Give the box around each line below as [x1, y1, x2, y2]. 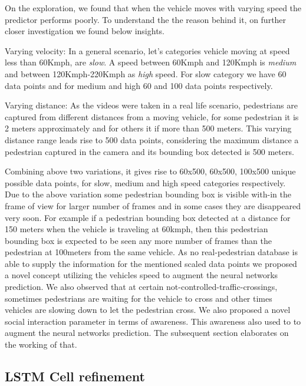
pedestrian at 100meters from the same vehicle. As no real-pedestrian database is [5, 246, 298, 258]
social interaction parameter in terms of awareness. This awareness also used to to [5, 315, 301, 327]
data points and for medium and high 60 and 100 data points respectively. [5, 79, 273, 91]
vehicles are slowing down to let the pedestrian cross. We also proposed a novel [5, 303, 291, 316]
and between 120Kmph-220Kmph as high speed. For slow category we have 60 [5, 67, 287, 80]
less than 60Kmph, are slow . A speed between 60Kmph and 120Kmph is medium [5, 56, 297, 68]
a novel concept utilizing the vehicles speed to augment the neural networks [5, 269, 278, 281]
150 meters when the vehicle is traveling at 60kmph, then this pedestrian [5, 223, 268, 235]
